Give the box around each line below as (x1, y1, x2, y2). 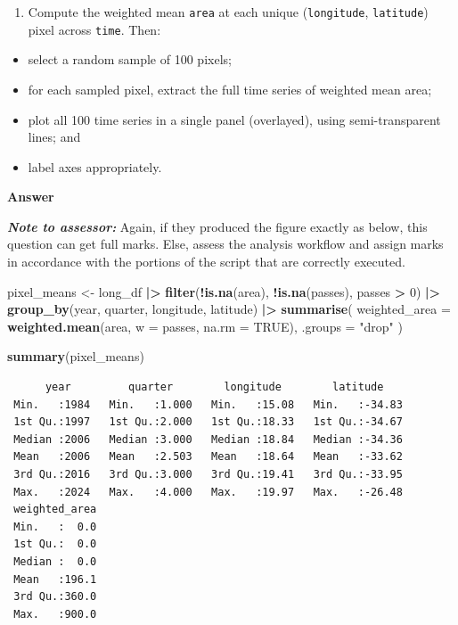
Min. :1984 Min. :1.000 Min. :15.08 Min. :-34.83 (13, 398, 403, 411)
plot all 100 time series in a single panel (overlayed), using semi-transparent (28, 110, 441, 128)
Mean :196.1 (13, 572, 97, 586)
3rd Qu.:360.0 (13, 590, 97, 604)
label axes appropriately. (28, 157, 162, 176)
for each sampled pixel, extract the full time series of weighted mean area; (28, 79, 432, 98)
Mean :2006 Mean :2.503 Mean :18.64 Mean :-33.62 (13, 450, 403, 464)
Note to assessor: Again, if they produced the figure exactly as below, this (7, 217, 428, 235)
